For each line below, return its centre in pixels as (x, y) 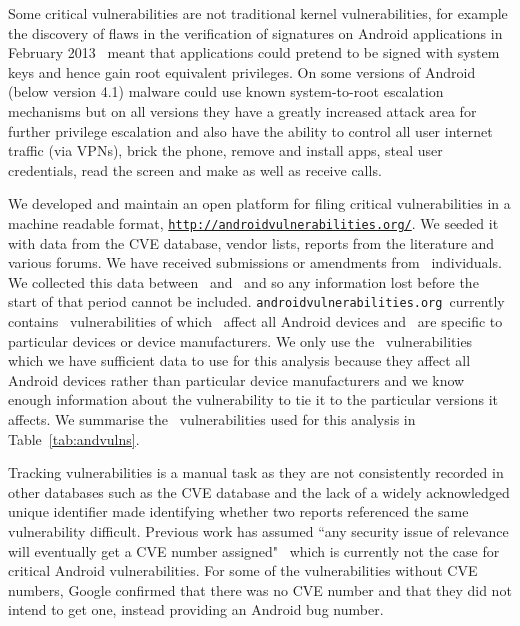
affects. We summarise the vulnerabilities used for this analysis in (212, 419)
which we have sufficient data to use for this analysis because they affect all (239, 360)
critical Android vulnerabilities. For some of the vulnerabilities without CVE (243, 570)
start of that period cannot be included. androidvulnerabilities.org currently (256, 301)
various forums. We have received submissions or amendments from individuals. (255, 262)
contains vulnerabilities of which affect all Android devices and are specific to (255, 321)
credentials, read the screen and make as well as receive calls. (195, 169)
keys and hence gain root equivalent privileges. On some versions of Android (242, 71)
